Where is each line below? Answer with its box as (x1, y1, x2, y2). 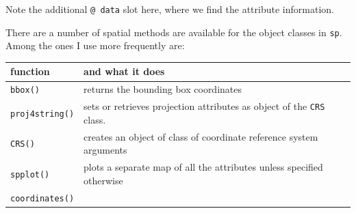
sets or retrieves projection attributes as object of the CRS (84, 99, 325, 113)
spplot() (10, 169, 50, 180)
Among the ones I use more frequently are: (5, 38, 185, 53)
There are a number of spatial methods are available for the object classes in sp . (5, 25, 342, 39)
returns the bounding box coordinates (84, 82, 242, 96)
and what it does (84, 64, 165, 79)
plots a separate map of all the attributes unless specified (84, 160, 323, 174)
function (10, 64, 50, 79)
